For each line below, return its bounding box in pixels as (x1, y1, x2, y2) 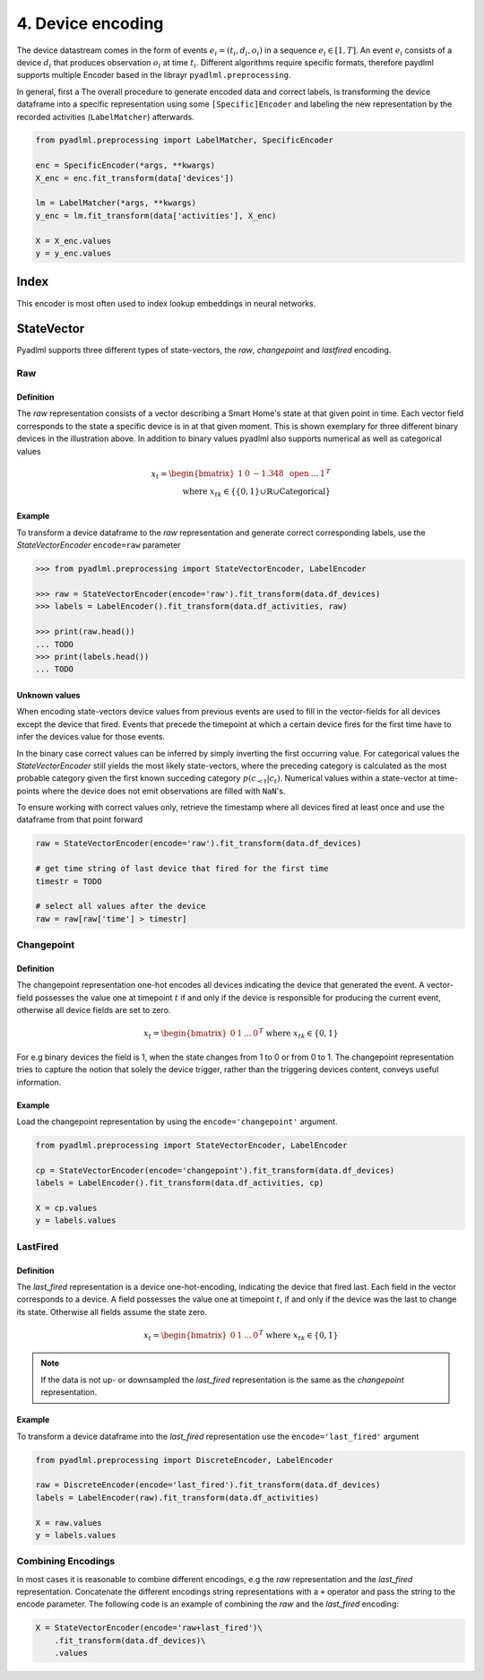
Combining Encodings (16, 1555, 116, 1568)
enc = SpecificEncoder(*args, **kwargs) (35, 160, 215, 170)
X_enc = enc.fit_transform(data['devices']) (35, 173, 235, 183)
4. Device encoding (16, 13, 164, 33)
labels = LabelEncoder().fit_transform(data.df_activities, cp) (35, 1178, 324, 1188)
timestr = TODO (35, 876, 102, 887)
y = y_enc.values (35, 248, 112, 258)
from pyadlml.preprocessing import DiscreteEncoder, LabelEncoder (35, 1455, 333, 1465)
